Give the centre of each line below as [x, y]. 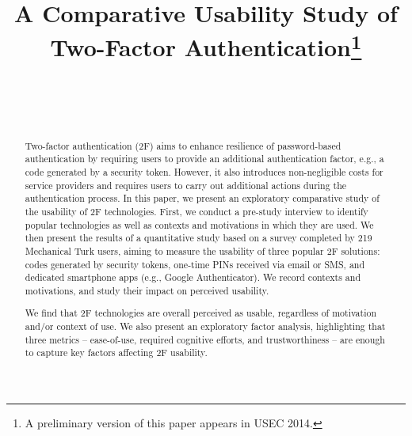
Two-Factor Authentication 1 [206, 45]
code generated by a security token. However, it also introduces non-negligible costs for [204, 171]
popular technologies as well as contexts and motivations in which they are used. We [199, 224]
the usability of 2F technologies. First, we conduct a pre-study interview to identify [196, 211]
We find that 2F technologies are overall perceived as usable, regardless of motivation [201, 313]
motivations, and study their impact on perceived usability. [147, 290]
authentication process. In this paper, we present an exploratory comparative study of [202, 198]
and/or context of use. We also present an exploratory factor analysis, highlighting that [205, 326]
